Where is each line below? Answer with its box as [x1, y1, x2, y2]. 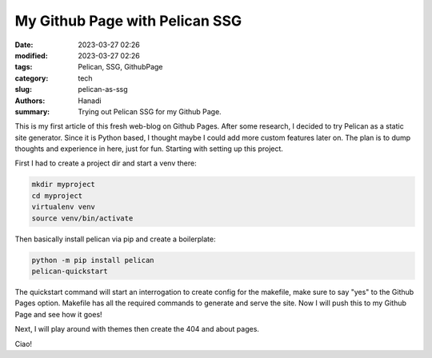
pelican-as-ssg [78, 85, 128, 94]
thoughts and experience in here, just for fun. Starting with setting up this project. [14, 144, 284, 153]
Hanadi [78, 96, 102, 105]
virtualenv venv [31, 202, 96, 212]
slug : [14, 85, 32, 94]
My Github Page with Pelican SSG [14, 12, 242, 30]
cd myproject [31, 191, 83, 200]
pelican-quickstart [31, 266, 108, 276]
